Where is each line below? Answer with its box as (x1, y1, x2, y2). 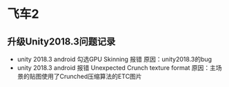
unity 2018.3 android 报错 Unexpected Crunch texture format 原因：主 (17, 64, 216, 72)
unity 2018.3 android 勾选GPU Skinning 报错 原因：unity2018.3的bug (17, 55, 212, 63)
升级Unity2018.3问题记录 (7, 36, 116, 47)
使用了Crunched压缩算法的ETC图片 (41, 73, 143, 80)
